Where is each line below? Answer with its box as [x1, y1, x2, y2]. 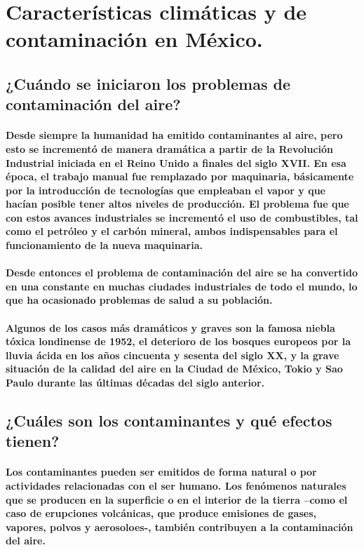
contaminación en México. [6, 25, 263, 53]
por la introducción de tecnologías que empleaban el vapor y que [6, 182, 325, 197]
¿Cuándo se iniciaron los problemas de [6, 72, 290, 94]
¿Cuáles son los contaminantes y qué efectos [6, 410, 332, 431]
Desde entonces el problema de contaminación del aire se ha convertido [6, 265, 358, 280]
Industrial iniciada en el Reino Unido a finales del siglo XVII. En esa [6, 155, 346, 170]
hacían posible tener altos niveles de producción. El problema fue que [6, 196, 349, 211]
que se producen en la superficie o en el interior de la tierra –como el [6, 492, 348, 507]
